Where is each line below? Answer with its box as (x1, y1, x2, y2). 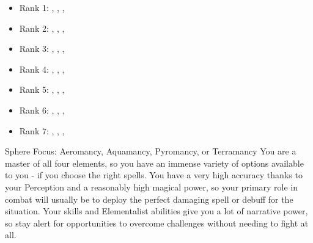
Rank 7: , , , (19, 124, 65, 137)
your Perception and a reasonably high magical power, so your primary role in (5, 180, 298, 193)
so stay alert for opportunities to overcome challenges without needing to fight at (5, 216, 309, 229)
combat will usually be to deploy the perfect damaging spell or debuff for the (5, 192, 293, 205)
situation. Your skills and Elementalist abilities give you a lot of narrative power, (5, 205, 308, 217)
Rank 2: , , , (19, 21, 65, 34)
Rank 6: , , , (19, 103, 65, 116)
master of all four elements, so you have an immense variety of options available (5, 156, 304, 169)
